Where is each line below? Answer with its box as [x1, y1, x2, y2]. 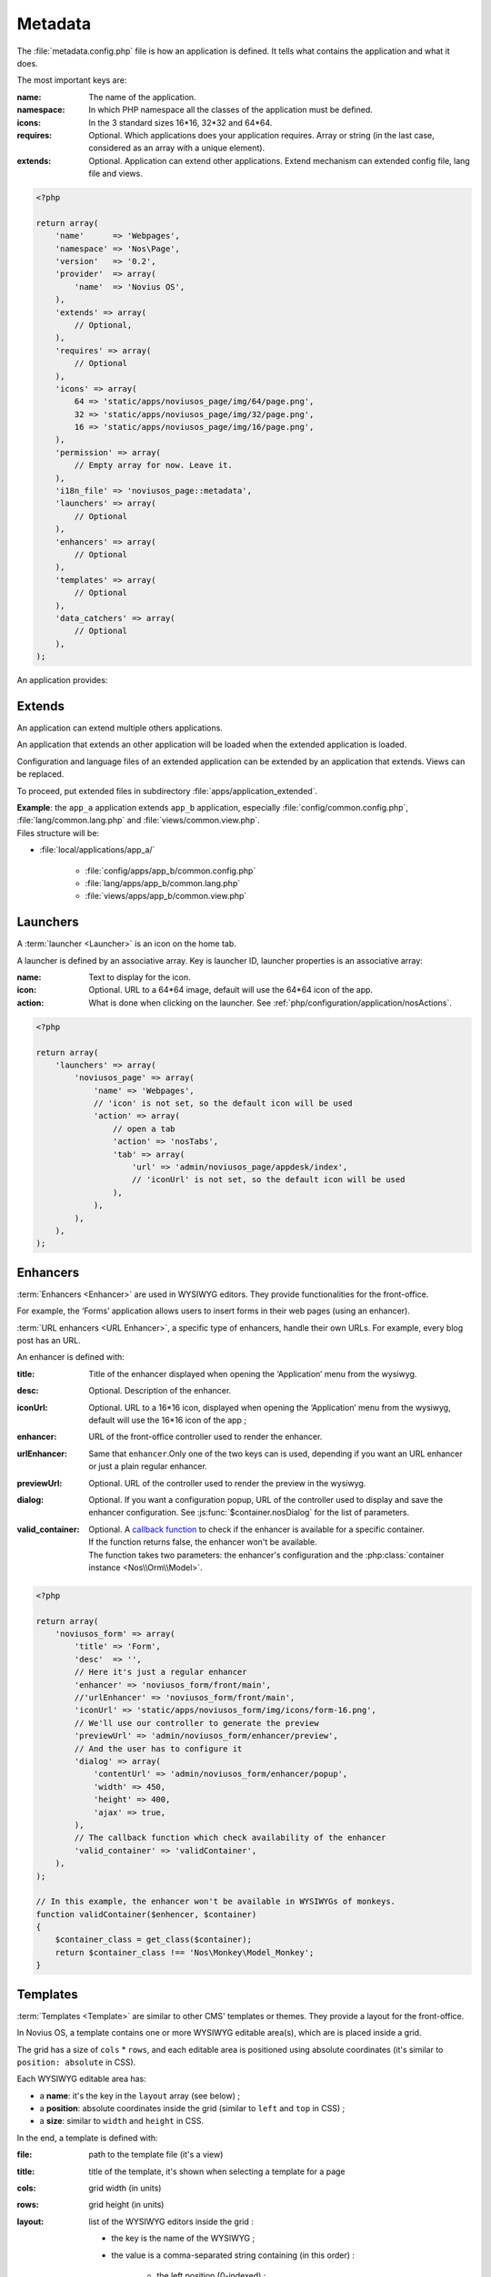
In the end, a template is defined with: [16, 2132, 158, 2143]
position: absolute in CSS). [16, 2057, 136, 2068]
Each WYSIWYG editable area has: [16, 2073, 146, 2085]
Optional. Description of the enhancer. [88, 1385, 232, 1396]
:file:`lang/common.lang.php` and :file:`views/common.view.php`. [16, 815, 261, 826]
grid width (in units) [88, 2182, 162, 2194]
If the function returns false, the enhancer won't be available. [88, 1537, 317, 1547]
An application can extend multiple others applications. [16, 722, 223, 733]
